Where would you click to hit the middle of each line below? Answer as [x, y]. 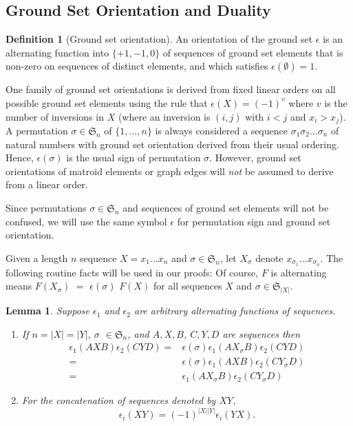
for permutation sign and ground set [254, 221]
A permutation [37, 131]
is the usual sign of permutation [133, 158]
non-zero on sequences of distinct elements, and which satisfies [137, 66]
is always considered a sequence [221, 131]
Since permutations [46, 207]
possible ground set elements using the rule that [107, 102]
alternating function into [57, 52]
